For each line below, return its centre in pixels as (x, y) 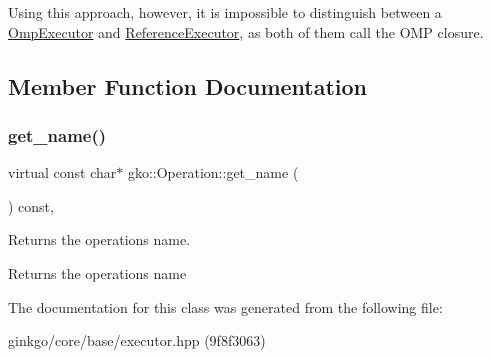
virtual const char (62, 172)
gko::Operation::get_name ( (213, 172)
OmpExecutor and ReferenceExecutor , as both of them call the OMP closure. (246, 31)
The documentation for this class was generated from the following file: (225, 306)
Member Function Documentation (188, 85)
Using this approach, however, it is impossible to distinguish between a (225, 12)
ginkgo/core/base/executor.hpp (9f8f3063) (137, 340)
